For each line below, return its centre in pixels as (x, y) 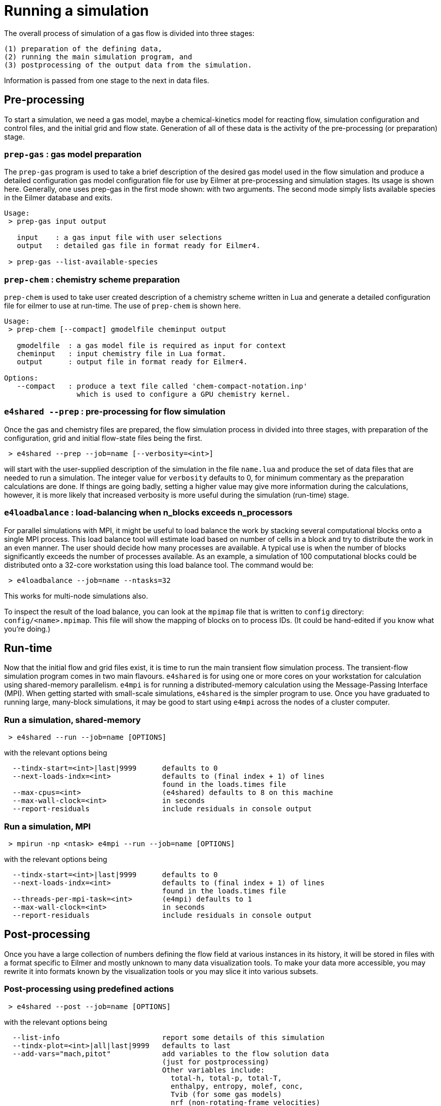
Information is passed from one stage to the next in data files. (107, 80)
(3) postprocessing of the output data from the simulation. (128, 65)
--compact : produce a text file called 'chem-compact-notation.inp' (162, 386)
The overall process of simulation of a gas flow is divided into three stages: (129, 33)
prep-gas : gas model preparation (73, 154)
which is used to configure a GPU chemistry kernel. (183, 394)
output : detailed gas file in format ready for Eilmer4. (139, 246)
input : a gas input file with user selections (119, 238)
